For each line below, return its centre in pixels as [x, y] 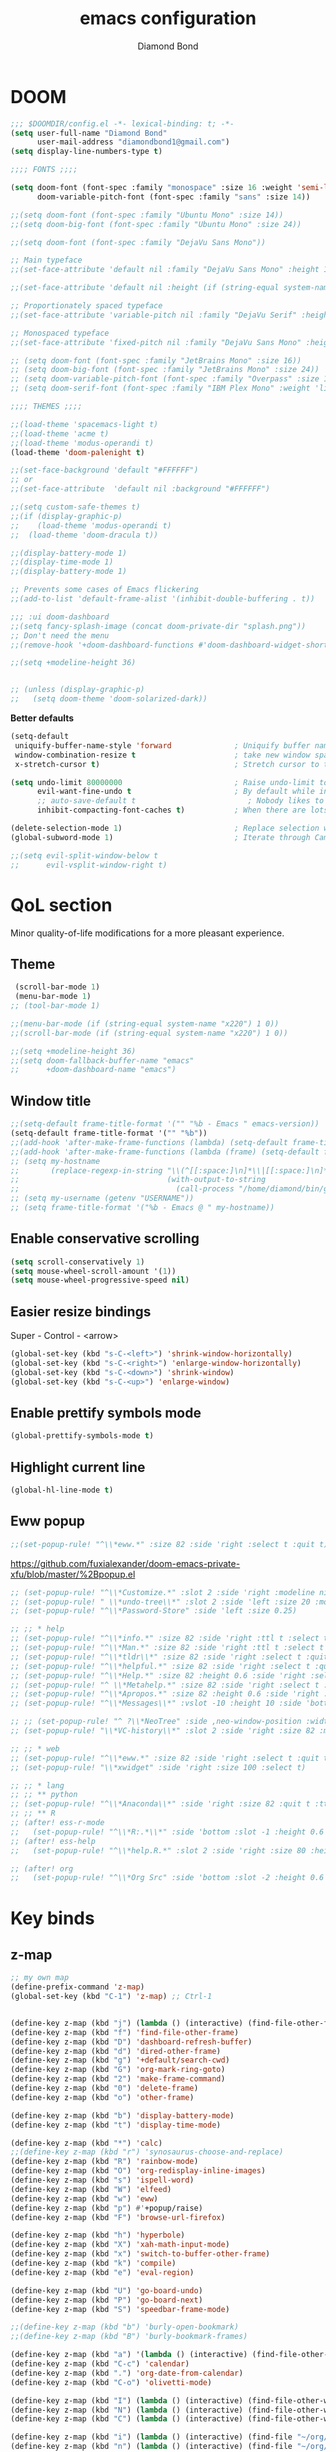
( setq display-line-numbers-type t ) [86, 152]
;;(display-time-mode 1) [62, 562]
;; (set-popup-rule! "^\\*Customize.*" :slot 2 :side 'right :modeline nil [171, 1592]
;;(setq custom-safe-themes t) [75, 507]
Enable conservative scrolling [105, 1238]
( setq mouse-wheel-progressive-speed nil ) [100, 1280]
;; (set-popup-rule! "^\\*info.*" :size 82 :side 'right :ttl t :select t [169, 1638]
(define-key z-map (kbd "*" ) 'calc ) [86, 2143]
